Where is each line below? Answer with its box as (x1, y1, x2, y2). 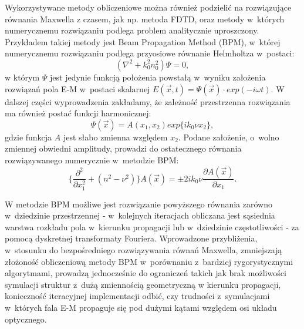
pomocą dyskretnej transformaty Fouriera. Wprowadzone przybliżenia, (5, 232, 258, 244)
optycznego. (5, 313, 47, 325)
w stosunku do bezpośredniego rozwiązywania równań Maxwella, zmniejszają (5, 244, 282, 256)
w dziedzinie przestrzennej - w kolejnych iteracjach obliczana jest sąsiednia (5, 209, 275, 221)
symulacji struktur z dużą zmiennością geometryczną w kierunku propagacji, (5, 278, 281, 290)
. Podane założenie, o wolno (178, 130, 279, 143)
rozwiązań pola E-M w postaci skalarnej (5, 82, 150, 95)
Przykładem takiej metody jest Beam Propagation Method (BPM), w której (5, 35, 281, 48)
